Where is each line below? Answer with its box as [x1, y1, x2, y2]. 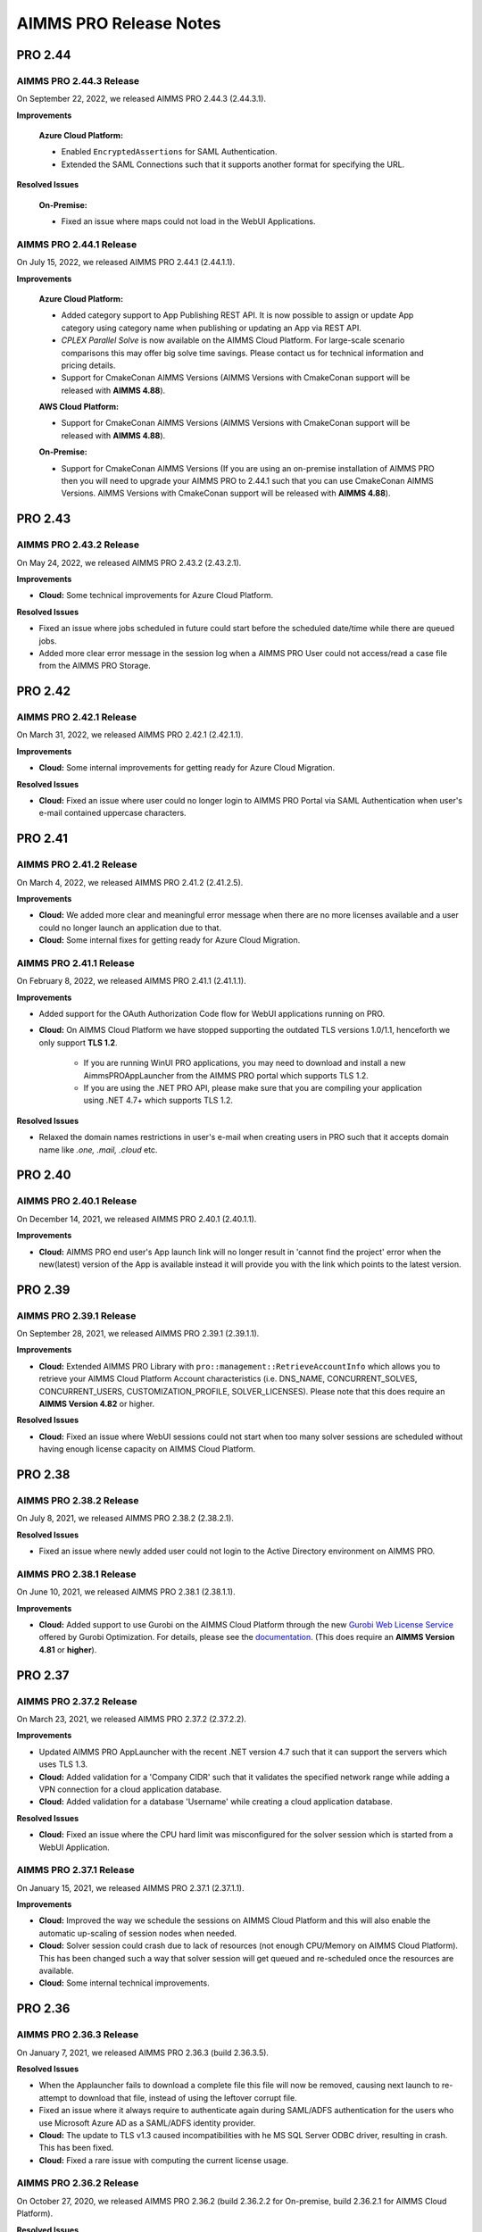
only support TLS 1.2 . [38, 1037, 118, 1048]
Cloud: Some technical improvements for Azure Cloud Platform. [38, 590, 274, 601]
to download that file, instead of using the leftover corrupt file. [69, 2092, 298, 2103]
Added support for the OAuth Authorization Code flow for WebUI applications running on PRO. [38, 1009, 386, 1020]
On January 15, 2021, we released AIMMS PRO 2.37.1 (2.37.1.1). [16, 1882, 245, 1893]
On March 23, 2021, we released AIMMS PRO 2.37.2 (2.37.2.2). [16, 1714, 247, 1724]
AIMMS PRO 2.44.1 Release [16, 237, 137, 250]
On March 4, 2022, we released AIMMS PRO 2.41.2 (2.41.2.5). [16, 877, 244, 887]
